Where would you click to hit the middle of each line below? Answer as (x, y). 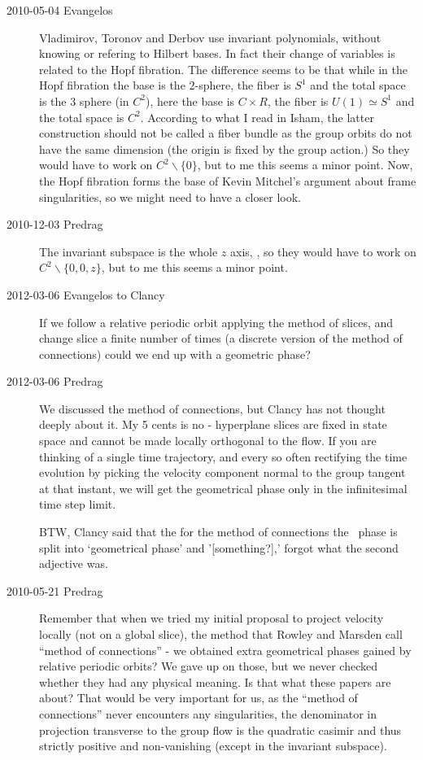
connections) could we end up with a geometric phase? (175, 354)
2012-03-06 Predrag (55, 381)
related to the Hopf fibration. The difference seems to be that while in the (223, 69)
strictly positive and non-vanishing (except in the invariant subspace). (213, 746)
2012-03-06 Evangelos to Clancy (86, 294)
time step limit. (78, 504)
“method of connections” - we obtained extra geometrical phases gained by (225, 650)
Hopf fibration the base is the (112, 85)
